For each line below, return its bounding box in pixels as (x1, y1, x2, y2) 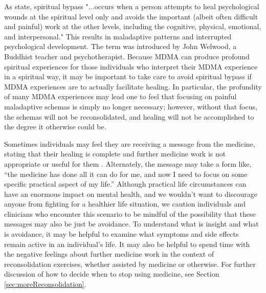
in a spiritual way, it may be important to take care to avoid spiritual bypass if (4, 71, 252, 82)
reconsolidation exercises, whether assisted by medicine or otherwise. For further (4, 258, 256, 269)
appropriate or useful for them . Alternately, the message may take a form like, (4, 158, 252, 169)
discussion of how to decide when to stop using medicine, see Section (4, 268, 219, 279)
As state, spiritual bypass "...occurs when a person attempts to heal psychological (4, 1, 259, 11)
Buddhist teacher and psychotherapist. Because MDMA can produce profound (4, 51, 250, 61)
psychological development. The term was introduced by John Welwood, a (4, 41, 237, 52)
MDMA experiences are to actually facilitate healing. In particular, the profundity (4, 81, 262, 92)
